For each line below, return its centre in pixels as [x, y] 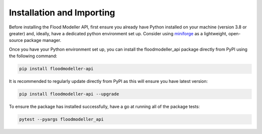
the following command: [33, 56]
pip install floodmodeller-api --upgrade [69, 94]
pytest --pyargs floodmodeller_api [61, 120]
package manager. [43, 40]
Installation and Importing [62, 13]
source [16, 40]
